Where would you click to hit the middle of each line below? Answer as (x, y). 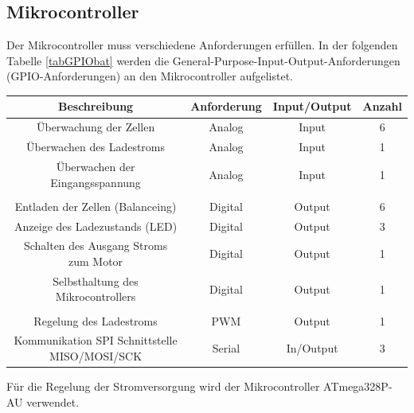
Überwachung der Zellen (96, 127)
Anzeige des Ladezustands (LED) (96, 226)
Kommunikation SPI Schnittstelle (96, 340)
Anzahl (382, 106)
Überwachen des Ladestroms (96, 147)
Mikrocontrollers (96, 296)
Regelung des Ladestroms (96, 320)
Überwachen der (96, 167)
